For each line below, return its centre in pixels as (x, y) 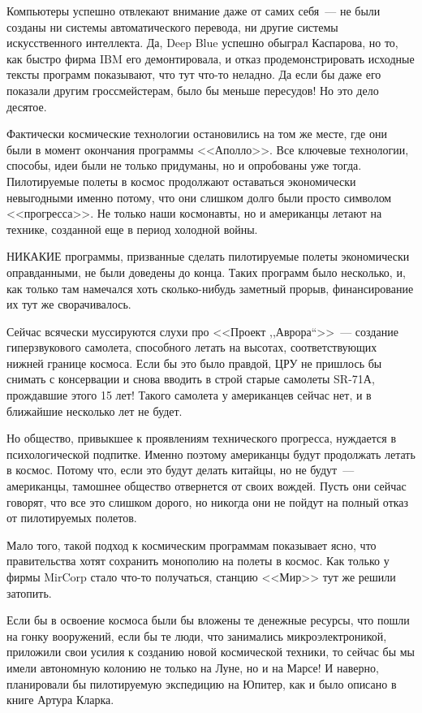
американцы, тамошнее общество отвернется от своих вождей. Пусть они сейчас (207, 486)
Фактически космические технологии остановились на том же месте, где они (197, 134)
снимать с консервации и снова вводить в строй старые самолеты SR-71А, (191, 379)
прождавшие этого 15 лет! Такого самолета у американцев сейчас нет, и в (189, 395)
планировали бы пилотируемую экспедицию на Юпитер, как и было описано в (202, 683)
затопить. (29, 592)
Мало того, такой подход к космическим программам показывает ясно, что (192, 544)
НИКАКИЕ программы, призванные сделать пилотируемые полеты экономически (208, 256)
